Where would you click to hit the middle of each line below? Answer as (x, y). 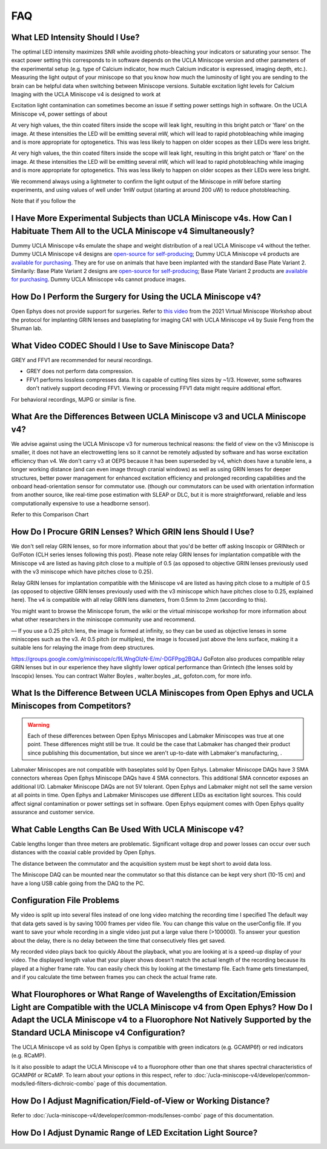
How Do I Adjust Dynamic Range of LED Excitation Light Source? (134, 1133)
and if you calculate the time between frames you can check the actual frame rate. (114, 977)
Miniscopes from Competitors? (71, 706)
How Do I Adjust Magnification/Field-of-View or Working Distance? (140, 1101)
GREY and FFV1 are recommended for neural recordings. (82, 360)
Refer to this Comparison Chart (50, 514)
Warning (38, 724)
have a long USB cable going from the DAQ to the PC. (78, 883)
